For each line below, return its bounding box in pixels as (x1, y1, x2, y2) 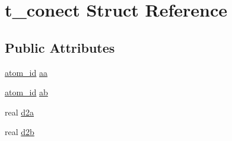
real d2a (5, 105, 34, 118)
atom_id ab (5, 86, 48, 98)
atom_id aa (5, 66, 47, 78)
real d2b (5, 126, 34, 138)
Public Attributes (5, 38, 115, 56)
